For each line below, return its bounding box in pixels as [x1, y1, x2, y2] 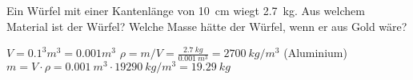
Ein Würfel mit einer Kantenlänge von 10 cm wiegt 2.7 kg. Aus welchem [6, 2, 365, 18]
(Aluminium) [283, 44, 347, 61]
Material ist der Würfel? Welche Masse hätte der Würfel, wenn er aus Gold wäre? [6, 17, 407, 34]
